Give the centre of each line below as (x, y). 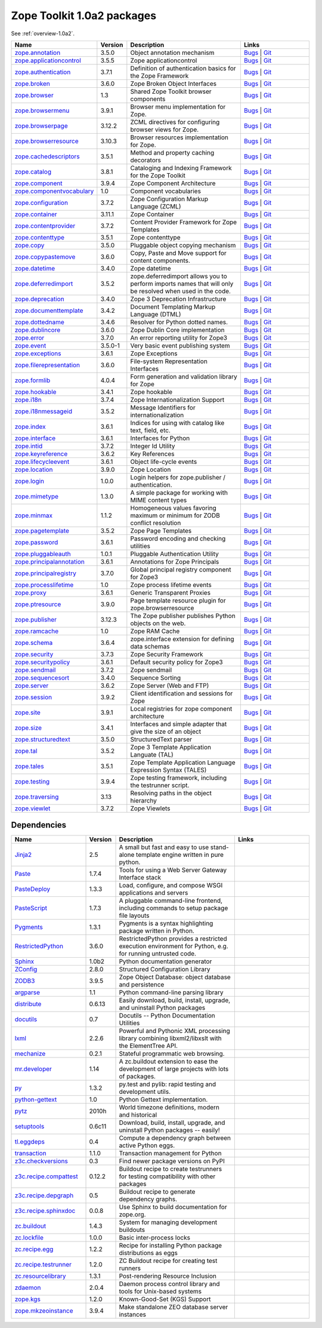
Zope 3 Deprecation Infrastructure (178, 299)
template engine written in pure (180, 855)
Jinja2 (23, 855)
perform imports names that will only (182, 284)
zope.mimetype (37, 496)
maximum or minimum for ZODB (175, 515)
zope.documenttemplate (49, 311)
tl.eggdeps (30, 1142)
